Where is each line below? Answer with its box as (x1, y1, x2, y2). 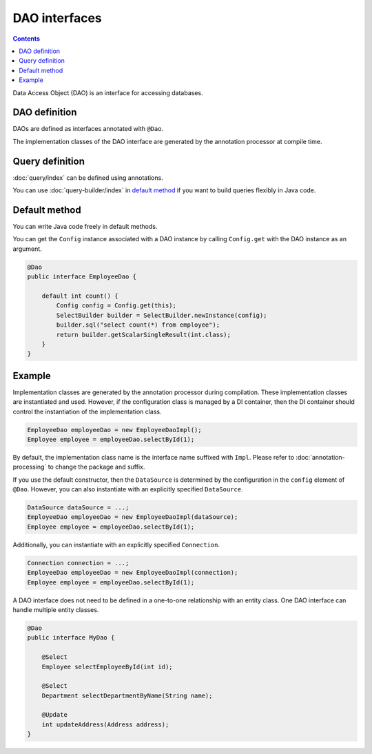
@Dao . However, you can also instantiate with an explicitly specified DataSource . (12, 485, 243, 493)
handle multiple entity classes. (12, 605, 99, 613)
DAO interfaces (12, 10, 103, 26)
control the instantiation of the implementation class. (12, 407, 162, 416)
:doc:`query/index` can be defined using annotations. (12, 173, 163, 182)
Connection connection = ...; (27, 559, 130, 567)
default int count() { (41, 292, 118, 300)
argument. (12, 245, 43, 253)
